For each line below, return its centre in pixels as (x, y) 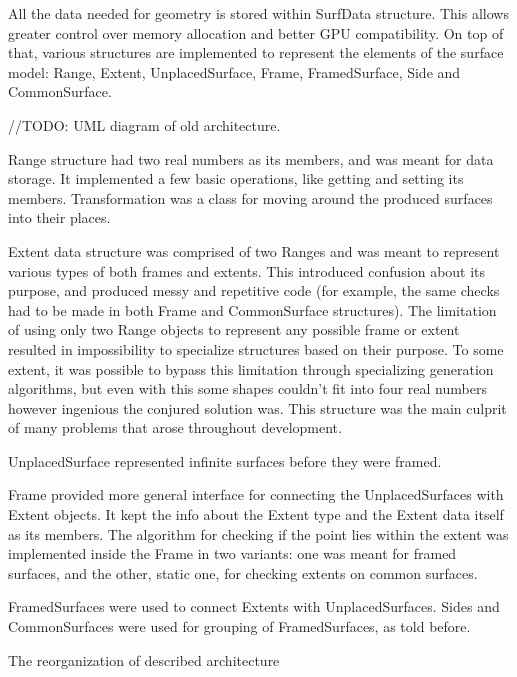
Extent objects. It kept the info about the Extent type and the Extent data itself (256, 514)
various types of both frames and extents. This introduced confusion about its (247, 270)
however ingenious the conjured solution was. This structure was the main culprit (257, 407)
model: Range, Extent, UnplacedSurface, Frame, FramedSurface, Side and (234, 71)
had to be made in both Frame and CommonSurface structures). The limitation (252, 309)
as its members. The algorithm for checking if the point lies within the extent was (258, 533)
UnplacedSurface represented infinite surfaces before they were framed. (225, 460)
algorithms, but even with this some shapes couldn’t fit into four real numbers (247, 388)
